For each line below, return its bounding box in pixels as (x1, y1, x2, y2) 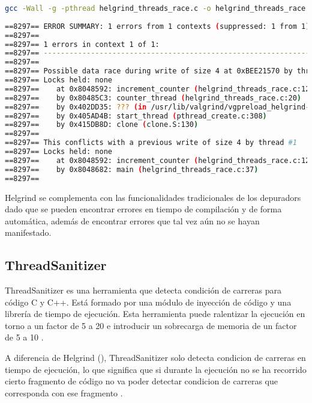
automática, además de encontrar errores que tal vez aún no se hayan (5, 214, 260, 227)
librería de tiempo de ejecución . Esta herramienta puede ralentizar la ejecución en (5, 307, 305, 320)
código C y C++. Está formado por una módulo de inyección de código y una (5, 295, 292, 308)
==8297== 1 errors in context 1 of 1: (5, 40, 160, 49)
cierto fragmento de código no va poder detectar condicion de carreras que (5, 375, 278, 387)
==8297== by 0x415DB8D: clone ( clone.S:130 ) (5, 120, 199, 129)
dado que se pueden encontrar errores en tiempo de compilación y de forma (5, 203, 282, 215)
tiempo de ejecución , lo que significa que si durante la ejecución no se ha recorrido (5, 363, 307, 375)
